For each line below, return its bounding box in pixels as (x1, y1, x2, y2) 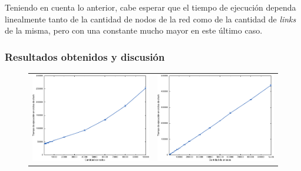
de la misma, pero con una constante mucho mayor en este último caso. (5, 24, 263, 37)
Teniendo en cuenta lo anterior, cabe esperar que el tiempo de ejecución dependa (5, 1, 296, 13)
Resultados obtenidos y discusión (5, 49, 165, 64)
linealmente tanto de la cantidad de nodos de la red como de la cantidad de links (5, 12, 296, 25)
